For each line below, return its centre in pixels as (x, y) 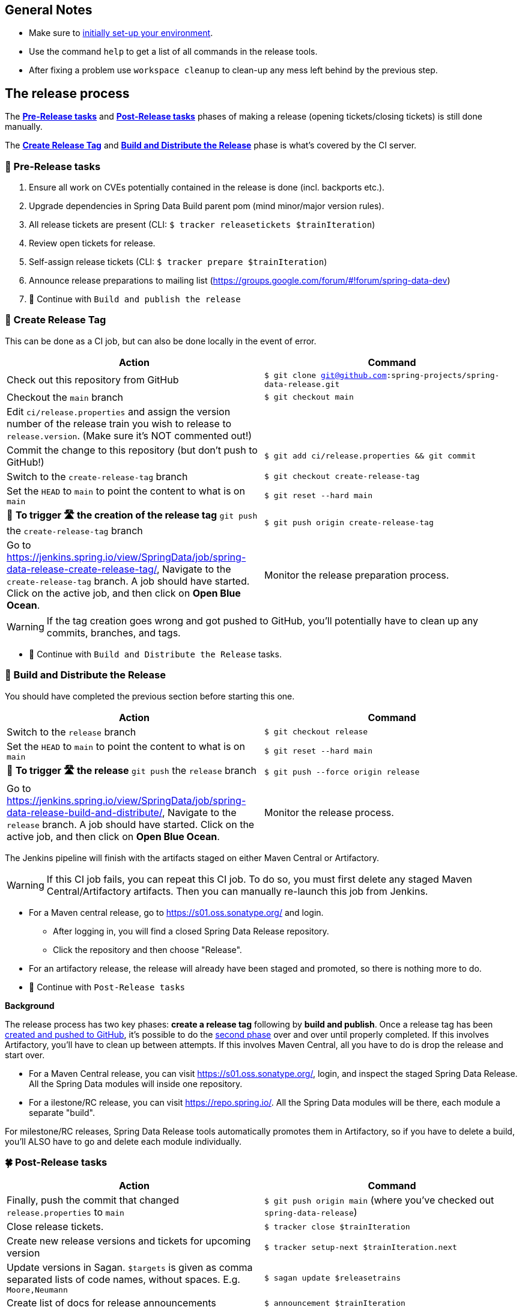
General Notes (49, 10)
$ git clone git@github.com (326, 375)
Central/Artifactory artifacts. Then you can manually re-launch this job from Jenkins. (237, 891)
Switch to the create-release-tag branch (97, 476)
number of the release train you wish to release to (119, 423)
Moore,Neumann (37, 1290)
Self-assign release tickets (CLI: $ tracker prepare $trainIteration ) (178, 262)
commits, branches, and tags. (114, 632)
